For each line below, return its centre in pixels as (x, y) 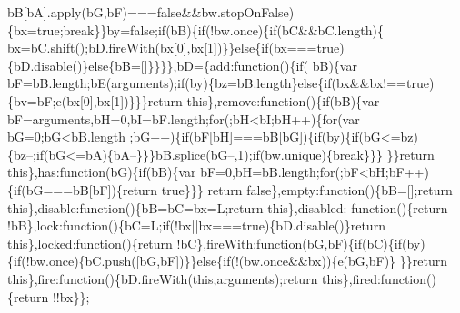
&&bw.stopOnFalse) (238, 12)
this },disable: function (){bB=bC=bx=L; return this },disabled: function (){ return (228, 207)
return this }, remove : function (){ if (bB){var (264, 100)
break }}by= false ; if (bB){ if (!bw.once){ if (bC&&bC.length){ (223, 29)
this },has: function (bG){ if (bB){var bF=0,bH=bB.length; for (171, 172)
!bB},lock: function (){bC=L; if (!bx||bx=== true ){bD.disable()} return (196, 225)
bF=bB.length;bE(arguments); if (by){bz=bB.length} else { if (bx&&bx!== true (218, 83)
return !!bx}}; (52, 296)
